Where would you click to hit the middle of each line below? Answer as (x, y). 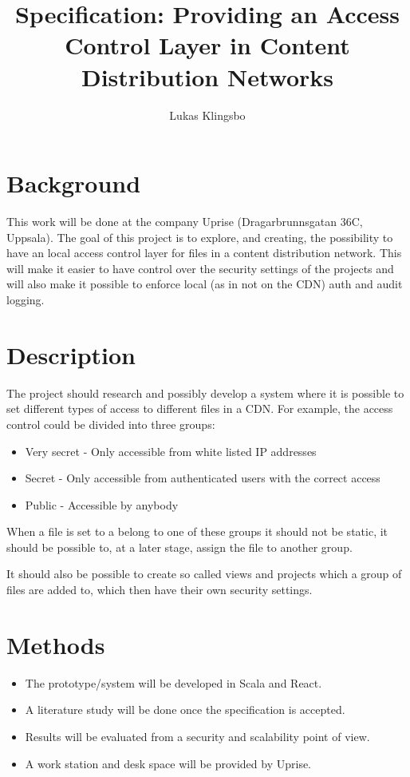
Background (74, 183)
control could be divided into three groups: (111, 424)
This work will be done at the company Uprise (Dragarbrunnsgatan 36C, (185, 222)
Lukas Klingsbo (207, 115)
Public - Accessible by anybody (102, 504)
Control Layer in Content (207, 45)
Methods (56, 644)
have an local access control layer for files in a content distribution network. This (204, 253)
